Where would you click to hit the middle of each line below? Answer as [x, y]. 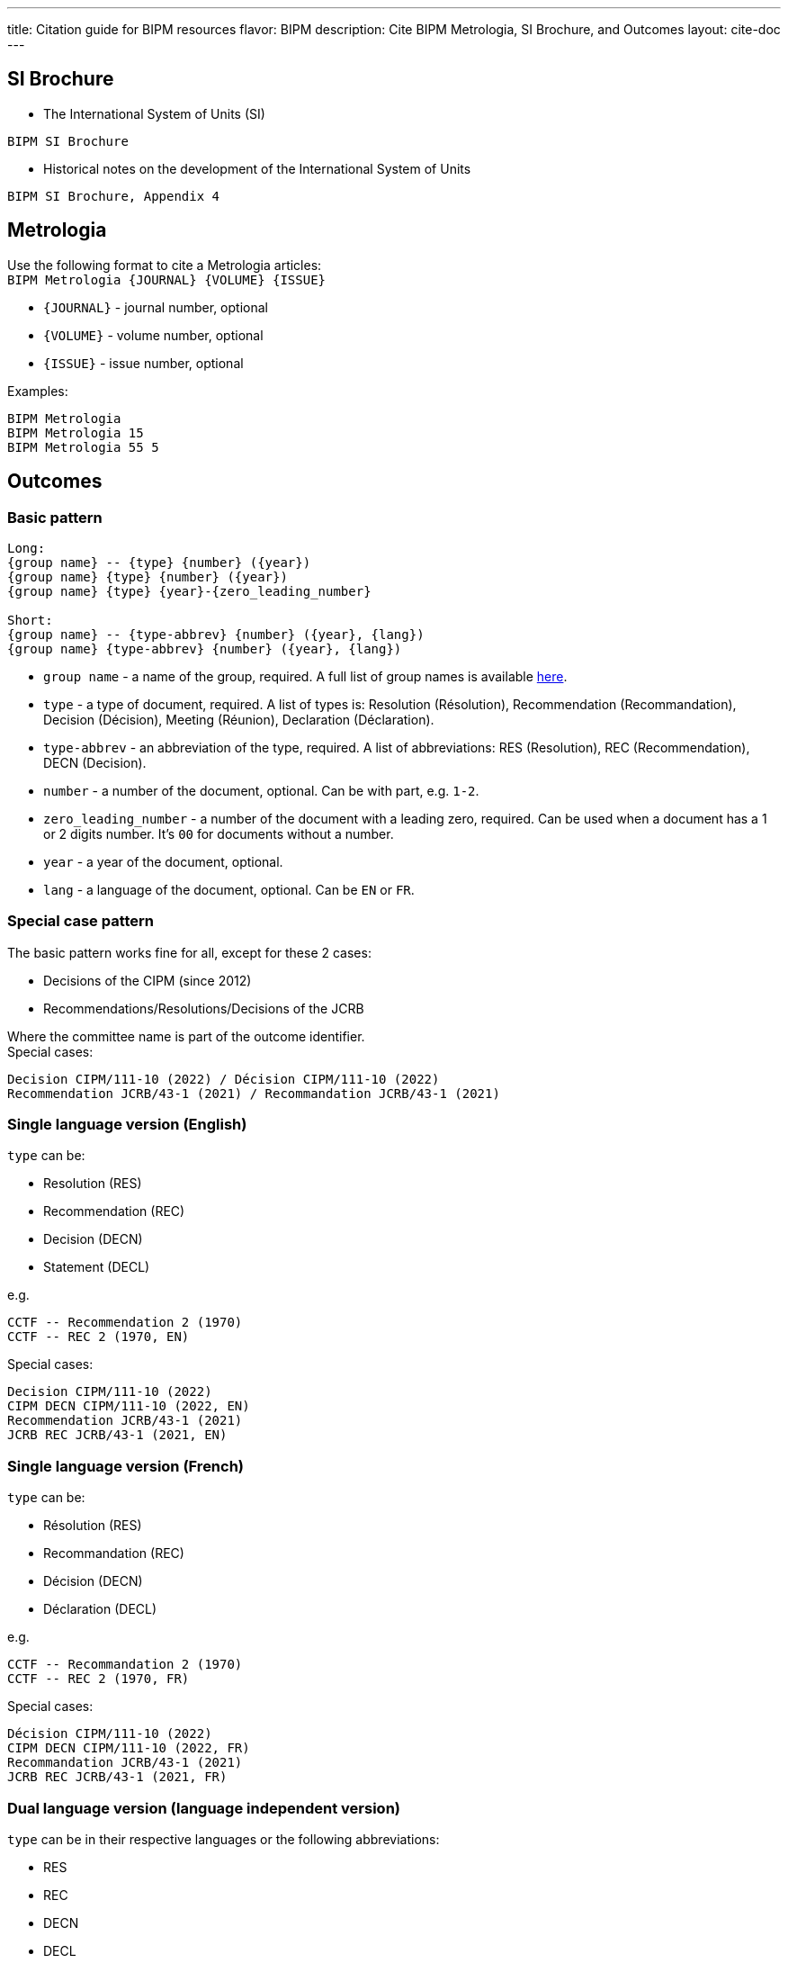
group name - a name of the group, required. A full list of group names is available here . [305, 676]
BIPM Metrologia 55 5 [83, 447]
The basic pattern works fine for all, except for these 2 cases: [189, 952]
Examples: [38, 391]
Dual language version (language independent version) [204, 1808]
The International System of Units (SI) [154, 113]
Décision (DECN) [93, 1581]
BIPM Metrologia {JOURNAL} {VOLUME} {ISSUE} [167, 279]
